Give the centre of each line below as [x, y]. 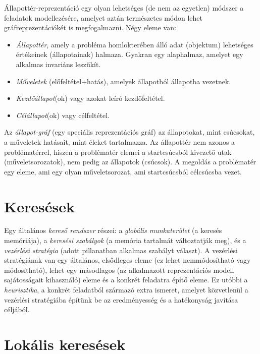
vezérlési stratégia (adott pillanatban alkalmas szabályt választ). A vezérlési [121, 250]
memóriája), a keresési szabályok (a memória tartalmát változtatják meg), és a [125, 240]
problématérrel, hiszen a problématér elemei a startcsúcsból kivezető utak [118, 152]
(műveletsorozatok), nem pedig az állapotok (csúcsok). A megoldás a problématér [130, 162]
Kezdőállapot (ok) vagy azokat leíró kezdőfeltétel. [90, 98]
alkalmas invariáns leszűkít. [58, 64]
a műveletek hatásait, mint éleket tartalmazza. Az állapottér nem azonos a [120, 141]
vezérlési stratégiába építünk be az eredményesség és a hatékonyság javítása [121, 299]
